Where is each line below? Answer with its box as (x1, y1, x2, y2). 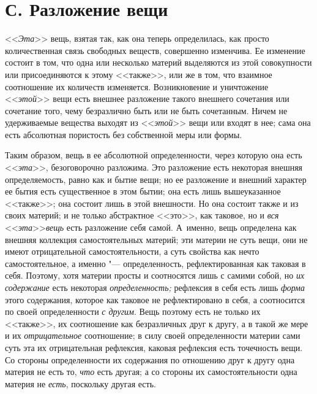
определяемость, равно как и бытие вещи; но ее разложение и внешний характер (5, 172, 307, 185)
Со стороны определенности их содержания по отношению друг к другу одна (5, 353, 295, 366)
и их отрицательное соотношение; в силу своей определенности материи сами (5, 329, 300, 342)
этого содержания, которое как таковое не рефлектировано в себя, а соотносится (5, 293, 305, 306)
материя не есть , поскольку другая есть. (5, 377, 156, 390)
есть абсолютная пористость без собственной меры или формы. (5, 128, 242, 141)
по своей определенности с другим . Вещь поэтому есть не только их (5, 305, 261, 318)
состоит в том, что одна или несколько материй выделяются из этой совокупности (5, 56, 312, 69)
